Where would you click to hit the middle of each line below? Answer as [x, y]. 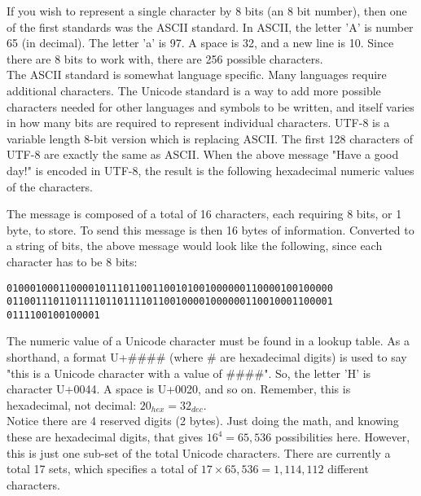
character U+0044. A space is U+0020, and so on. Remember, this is [179, 389]
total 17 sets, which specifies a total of [102, 469]
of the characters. [50, 186]
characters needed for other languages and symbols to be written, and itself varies [210, 106]
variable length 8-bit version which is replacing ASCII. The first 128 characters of [210, 138]
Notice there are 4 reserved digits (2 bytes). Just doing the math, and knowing [203, 421]
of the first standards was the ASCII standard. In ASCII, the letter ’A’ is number [210, 26]
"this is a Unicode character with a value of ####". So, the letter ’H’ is [189, 373]
